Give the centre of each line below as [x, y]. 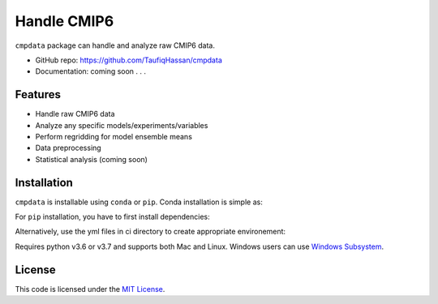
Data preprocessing [68, 148]
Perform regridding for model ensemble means [114, 137]
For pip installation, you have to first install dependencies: [112, 217]
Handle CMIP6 [64, 21]
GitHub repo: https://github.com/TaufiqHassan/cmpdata [129, 60]
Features [38, 94]
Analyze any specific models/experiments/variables [122, 125]
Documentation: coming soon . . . [90, 71]
